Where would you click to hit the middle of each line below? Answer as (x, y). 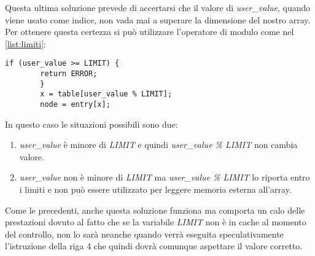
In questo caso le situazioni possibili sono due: (91, 124)
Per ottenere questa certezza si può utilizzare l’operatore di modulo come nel (150, 32)
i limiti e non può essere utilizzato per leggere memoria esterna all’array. (155, 189)
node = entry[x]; (75, 104)
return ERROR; (69, 74)
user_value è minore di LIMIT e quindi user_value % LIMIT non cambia (158, 145)
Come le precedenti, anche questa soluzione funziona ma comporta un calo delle (155, 210)
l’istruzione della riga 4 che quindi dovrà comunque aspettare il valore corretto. (154, 246)
